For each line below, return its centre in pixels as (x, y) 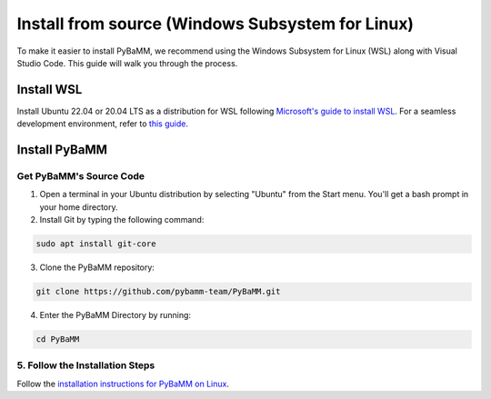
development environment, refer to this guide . (102, 124)
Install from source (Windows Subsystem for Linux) (215, 24)
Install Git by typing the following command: (122, 220)
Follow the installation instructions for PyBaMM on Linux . (123, 384)
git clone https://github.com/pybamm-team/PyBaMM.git (158, 292)
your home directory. (79, 207)
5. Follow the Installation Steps (86, 365)
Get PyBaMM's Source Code (81, 176)
